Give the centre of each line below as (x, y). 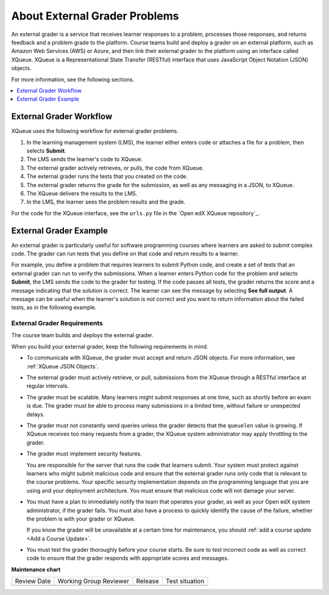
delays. (36, 414)
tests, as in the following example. (54, 307)
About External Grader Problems (95, 16)
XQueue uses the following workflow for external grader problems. (95, 131)
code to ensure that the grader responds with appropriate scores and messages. (128, 558)
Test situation (185, 581)
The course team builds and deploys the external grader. (82, 335)
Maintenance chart (36, 569)
